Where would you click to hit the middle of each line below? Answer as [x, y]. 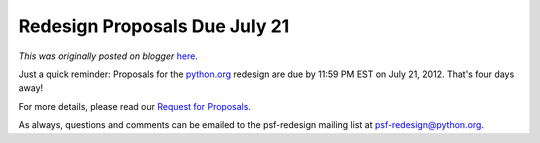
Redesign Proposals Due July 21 [154, 26]
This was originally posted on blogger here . [108, 56]
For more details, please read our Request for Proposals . [135, 106]
